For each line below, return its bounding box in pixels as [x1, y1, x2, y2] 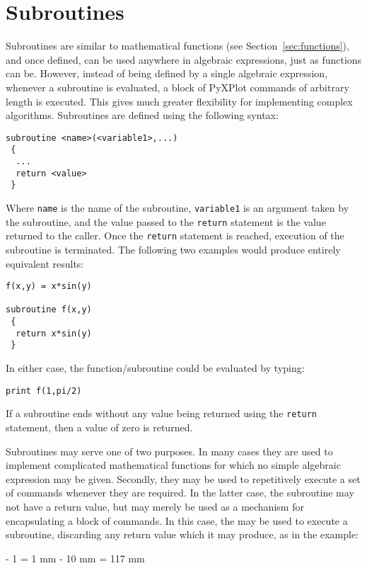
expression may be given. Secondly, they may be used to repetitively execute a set [6, 471, 361, 486]
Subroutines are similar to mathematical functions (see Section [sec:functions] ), [6, 38, 349, 53]
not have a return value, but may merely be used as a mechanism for [6, 499, 304, 513]
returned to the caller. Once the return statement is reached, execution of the [6, 228, 344, 243]
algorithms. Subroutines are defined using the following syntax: [6, 108, 279, 123]
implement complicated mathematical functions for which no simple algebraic [6, 458, 341, 472]
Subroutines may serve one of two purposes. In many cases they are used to [6, 443, 333, 458]
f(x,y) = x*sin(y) [6, 281, 92, 292]
